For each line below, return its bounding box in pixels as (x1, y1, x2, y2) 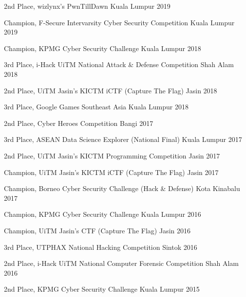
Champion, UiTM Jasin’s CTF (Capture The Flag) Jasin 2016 (4, 225, 190, 235)
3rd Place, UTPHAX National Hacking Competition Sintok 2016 (4, 242, 197, 252)
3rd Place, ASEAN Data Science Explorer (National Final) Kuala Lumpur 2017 (4, 134, 242, 144)
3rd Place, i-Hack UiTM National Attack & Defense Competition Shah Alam (4, 59, 234, 70)
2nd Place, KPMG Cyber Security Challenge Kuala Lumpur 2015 (4, 284, 200, 294)
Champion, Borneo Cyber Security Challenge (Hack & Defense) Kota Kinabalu (4, 183, 240, 193)
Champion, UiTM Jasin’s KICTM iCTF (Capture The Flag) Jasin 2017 (4, 167, 219, 177)
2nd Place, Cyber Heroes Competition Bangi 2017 (4, 118, 153, 128)
